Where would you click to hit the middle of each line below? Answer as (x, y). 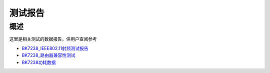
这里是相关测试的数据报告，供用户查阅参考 (53, 39)
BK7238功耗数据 (39, 62)
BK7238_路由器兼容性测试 (48, 55)
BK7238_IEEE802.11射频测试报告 (55, 48)
